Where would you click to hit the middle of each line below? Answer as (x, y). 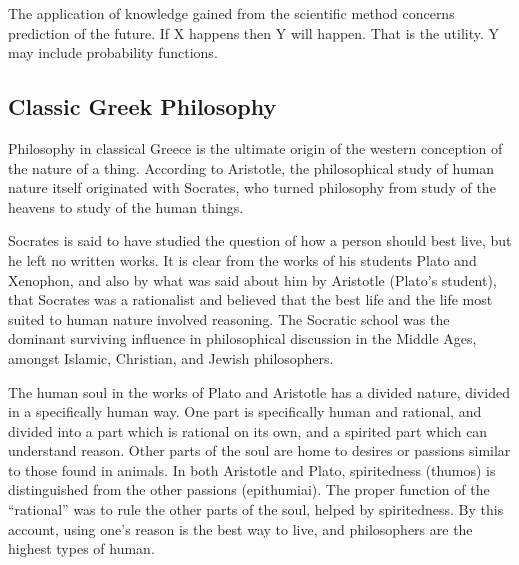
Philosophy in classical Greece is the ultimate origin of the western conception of (255, 147)
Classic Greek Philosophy (142, 106)
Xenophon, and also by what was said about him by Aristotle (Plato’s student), (252, 279)
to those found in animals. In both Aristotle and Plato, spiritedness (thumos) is (252, 469)
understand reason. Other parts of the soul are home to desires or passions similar (259, 450)
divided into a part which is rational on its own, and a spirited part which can (248, 430)
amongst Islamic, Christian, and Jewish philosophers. (171, 357)
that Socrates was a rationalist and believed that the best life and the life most (250, 299)
